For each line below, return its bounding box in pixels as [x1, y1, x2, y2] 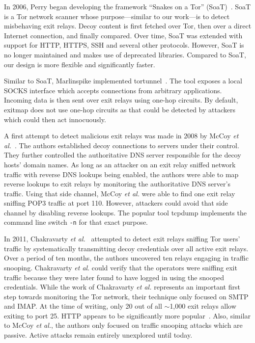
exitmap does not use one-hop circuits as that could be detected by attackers [4, 104, 235, 114]
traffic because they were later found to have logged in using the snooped [4, 272, 224, 282]
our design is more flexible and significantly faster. [4, 59, 155, 69]
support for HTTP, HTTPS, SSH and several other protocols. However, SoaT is [4, 40, 244, 50]
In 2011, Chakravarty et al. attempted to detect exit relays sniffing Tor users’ [4, 234, 240, 244]
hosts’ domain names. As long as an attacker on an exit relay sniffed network [4, 159, 236, 169]
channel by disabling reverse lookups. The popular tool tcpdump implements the [4, 207, 247, 217]
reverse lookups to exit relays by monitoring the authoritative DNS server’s [4, 179, 230, 189]
